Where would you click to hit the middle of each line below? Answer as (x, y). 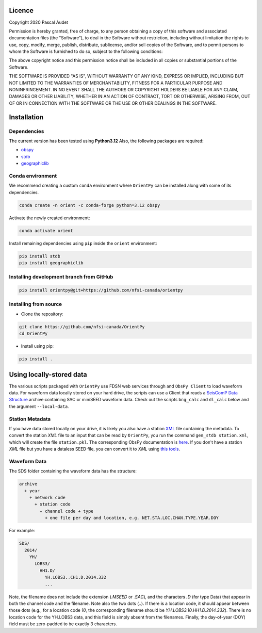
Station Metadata (30, 419)
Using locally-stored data (48, 374)
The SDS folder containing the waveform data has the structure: (73, 471)
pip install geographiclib (51, 263)
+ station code (53, 504)
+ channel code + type (67, 511)
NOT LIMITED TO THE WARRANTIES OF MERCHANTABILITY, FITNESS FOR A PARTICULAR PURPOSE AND (116, 83)
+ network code (47, 498)
